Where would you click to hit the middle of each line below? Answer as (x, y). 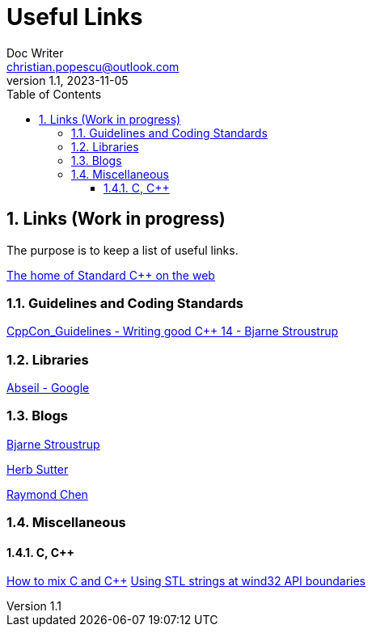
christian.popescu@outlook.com (93, 66)
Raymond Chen (47, 494)
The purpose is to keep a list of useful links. (123, 250)
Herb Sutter (38, 469)
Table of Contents (54, 94)
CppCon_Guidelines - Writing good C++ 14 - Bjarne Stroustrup (173, 331)
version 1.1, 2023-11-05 (68, 80)
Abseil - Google (48, 388)
